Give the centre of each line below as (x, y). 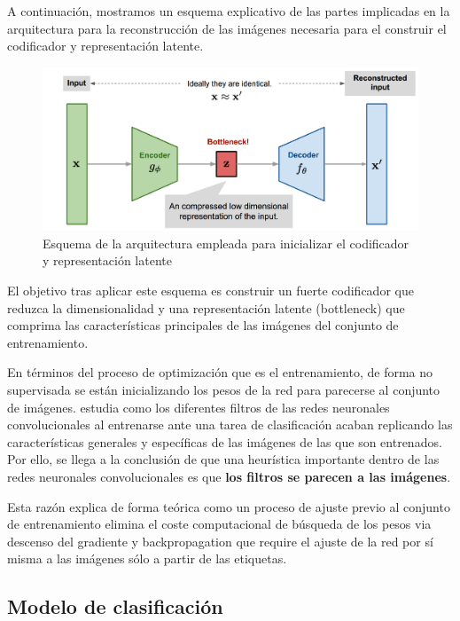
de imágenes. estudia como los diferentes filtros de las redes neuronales (199, 407)
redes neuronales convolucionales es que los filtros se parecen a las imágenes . (229, 476)
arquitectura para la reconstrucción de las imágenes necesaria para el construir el (227, 28)
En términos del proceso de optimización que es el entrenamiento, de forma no (220, 372)
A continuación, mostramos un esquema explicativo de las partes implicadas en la (229, 11)
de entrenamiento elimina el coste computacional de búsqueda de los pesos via (219, 524)
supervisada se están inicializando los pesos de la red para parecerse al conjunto (224, 389)
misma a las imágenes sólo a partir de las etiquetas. (147, 558)
